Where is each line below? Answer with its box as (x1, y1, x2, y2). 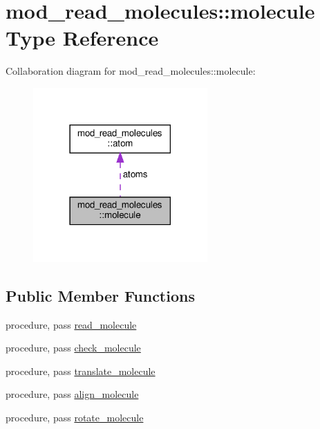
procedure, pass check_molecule (6, 340, 141, 355)
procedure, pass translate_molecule (6, 363, 156, 378)
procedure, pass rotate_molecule (6, 410, 144, 425)
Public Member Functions (6, 284, 195, 306)
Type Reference (6, 24, 159, 52)
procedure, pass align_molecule (6, 387, 139, 401)
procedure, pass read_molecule (6, 317, 137, 331)
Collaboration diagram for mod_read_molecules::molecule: (6, 64, 256, 78)
